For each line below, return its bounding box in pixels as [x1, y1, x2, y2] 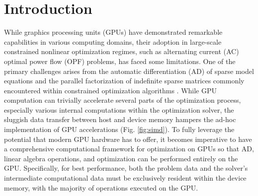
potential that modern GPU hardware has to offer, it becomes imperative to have [4, 133, 252, 144]
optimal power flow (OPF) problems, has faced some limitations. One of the [4, 56, 236, 66]
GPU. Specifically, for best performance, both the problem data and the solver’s [4, 163, 248, 173]
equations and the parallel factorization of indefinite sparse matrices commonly [4, 75, 245, 86]
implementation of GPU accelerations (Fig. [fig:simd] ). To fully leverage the [4, 124, 235, 134]
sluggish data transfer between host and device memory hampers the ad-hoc [4, 114, 236, 125]
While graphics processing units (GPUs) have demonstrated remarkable [4, 27, 223, 37]
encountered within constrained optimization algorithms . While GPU [4, 85, 217, 95]
